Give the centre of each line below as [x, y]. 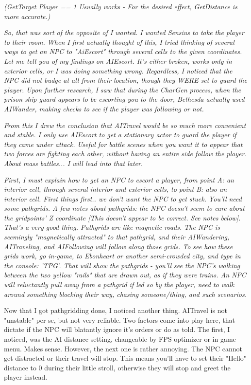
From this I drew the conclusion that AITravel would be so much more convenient [125, 125]
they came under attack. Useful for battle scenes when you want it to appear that [123, 144]
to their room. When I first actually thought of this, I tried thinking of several [119, 42]
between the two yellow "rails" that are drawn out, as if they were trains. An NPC [125, 275]
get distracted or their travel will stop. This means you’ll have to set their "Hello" [125, 358]
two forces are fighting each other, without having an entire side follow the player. [125, 154]
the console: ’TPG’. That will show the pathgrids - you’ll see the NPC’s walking [122, 265]
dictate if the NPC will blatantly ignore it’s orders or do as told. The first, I [117, 329]
